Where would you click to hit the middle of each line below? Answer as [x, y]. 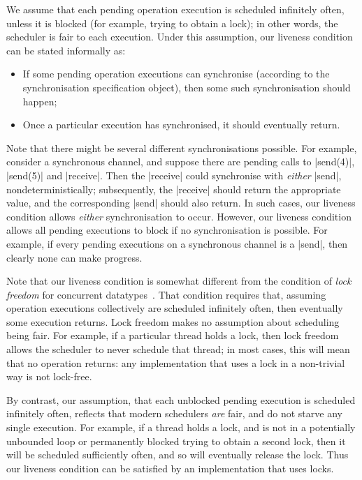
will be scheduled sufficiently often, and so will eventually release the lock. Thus [178, 455]
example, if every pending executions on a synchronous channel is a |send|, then [177, 243]
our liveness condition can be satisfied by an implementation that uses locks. [170, 468]
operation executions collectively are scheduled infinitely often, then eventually [175, 308]
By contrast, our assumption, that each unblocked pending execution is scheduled [181, 399]
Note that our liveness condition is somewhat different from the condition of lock [179, 281]
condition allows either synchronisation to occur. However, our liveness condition [179, 216]
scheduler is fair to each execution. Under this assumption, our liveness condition [180, 37]
